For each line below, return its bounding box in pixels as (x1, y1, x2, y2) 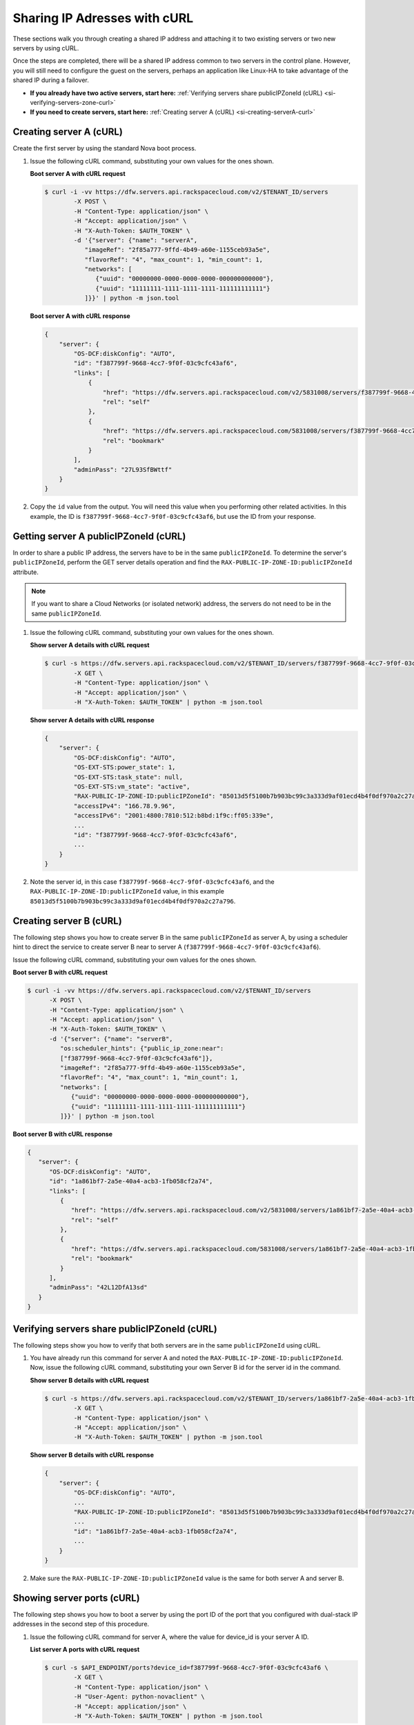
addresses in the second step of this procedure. (12, 1620, 150, 1628)
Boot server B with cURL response (12, 1130, 113, 1138)
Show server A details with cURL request (30, 641, 150, 649)
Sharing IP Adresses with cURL (12, 10, 194, 26)
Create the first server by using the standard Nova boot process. (12, 144, 197, 152)
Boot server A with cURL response (30, 312, 130, 320)
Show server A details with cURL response (30, 716, 155, 724)
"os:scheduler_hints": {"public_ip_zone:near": (59, 1045, 224, 1052)
